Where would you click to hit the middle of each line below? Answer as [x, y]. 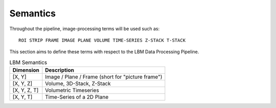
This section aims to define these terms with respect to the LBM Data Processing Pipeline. [104, 52]
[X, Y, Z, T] [26, 91]
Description [60, 70]
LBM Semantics [28, 62]
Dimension [26, 70]
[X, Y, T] [22, 97]
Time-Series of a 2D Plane [77, 97]
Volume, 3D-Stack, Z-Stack [78, 83]
